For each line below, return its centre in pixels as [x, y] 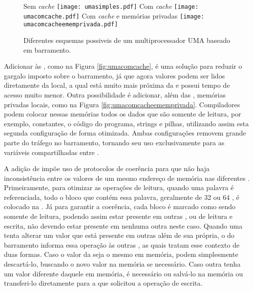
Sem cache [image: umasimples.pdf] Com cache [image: [111, 6]
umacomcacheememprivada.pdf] [71, 25]
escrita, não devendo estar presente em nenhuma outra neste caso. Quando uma [123, 225]
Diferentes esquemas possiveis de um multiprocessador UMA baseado [127, 40]
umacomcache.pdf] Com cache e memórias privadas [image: [114, 15]
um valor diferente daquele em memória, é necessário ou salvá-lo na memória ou [124, 273]
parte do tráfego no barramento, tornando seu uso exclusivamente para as [114, 142]
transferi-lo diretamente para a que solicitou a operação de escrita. [103, 283]
